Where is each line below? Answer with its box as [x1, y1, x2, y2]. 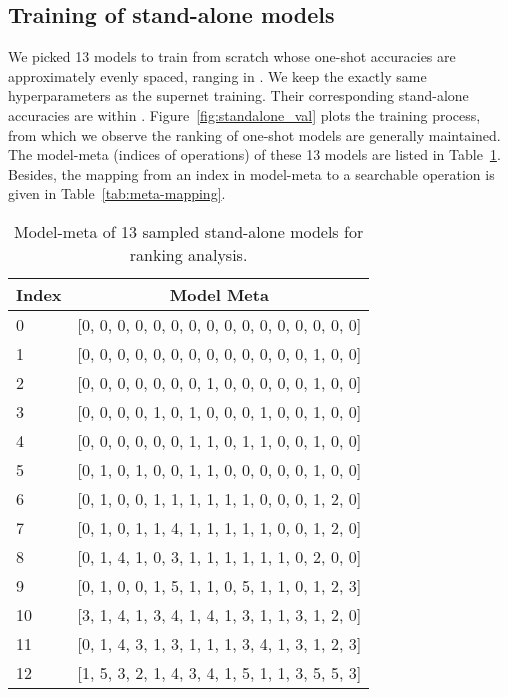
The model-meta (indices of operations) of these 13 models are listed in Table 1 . [8, 144, 501, 165]
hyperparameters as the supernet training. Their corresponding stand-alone [8, 85, 469, 106]
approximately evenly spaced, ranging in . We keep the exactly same [8, 65, 427, 86]
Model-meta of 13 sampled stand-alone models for [13, 219, 364, 243]
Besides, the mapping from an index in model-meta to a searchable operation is [8, 163, 495, 184]
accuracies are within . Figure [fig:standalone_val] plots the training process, [8, 104, 481, 125]
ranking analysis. [129, 242, 248, 266]
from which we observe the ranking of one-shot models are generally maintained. [8, 124, 501, 145]
